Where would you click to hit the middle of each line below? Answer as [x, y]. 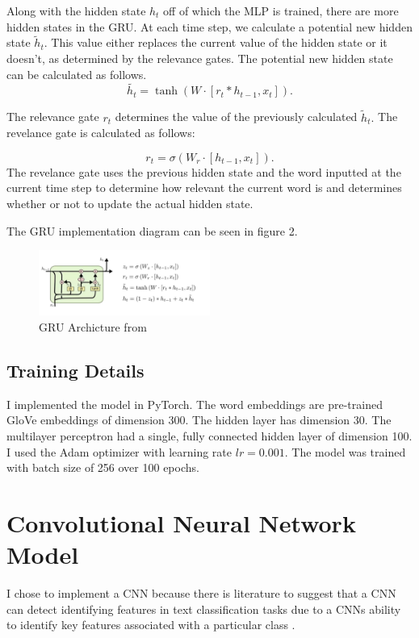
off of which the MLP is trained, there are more [281, 10]
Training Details [75, 370]
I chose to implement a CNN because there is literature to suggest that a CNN [201, 593]
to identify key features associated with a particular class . [151, 625]
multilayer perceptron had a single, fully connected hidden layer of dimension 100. [209, 435]
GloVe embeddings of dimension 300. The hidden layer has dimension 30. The [199, 420]
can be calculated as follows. [77, 74]
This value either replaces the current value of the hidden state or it [219, 42]
